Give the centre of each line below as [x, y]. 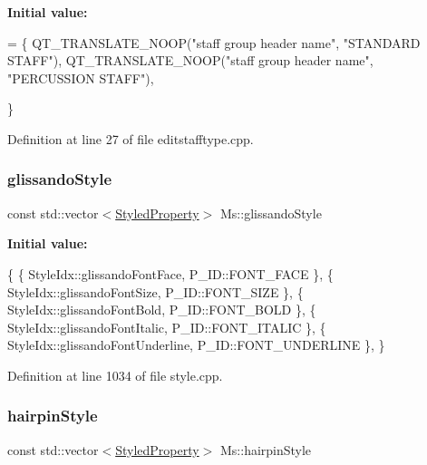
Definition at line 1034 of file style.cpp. [115, 375]
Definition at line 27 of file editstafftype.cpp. [131, 138]
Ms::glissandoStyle [271, 213]
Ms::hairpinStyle [266, 449]
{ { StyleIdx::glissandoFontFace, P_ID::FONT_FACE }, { [170, 273]
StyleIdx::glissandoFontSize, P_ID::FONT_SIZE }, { [155, 291]
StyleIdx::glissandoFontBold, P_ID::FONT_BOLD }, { [162, 310]
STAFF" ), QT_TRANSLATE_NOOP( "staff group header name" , [190, 60]
